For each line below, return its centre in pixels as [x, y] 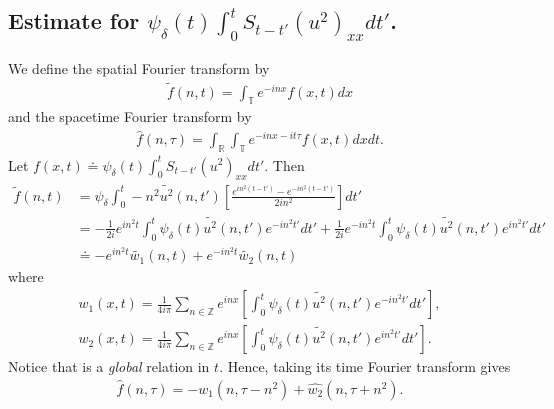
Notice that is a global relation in [109, 366]
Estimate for [74, 20]
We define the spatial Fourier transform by [139, 67]
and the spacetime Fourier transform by [130, 116]
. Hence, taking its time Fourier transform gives [365, 366]
